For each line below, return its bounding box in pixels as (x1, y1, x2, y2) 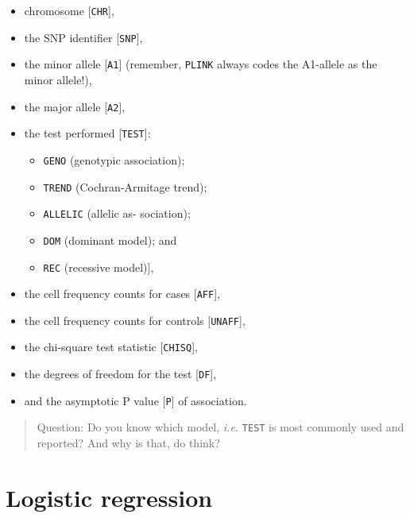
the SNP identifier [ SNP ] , (24, 29, 143, 45)
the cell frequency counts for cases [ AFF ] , (24, 285, 220, 302)
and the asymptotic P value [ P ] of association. (24, 392, 247, 408)
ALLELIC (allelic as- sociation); (43, 205, 191, 222)
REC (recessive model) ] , (43, 258, 154, 275)
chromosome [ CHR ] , (24, 2, 114, 18)
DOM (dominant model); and (43, 231, 177, 248)
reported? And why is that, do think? (37, 435, 220, 451)
